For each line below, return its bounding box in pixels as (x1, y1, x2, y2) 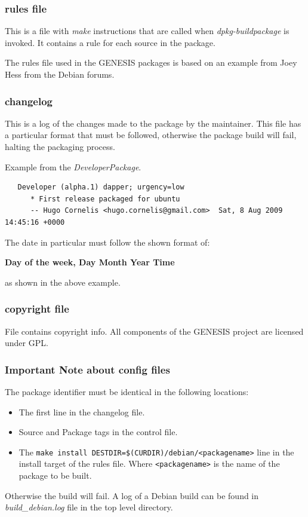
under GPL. (5, 336, 48, 349)
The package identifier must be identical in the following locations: (5, 385, 249, 397)
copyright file (5, 301, 69, 316)
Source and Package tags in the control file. (19, 426, 178, 438)
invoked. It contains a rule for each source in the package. (5, 36, 215, 48)
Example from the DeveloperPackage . (5, 160, 141, 173)
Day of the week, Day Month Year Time (5, 256, 175, 268)
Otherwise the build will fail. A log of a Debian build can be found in (5, 489, 259, 501)
